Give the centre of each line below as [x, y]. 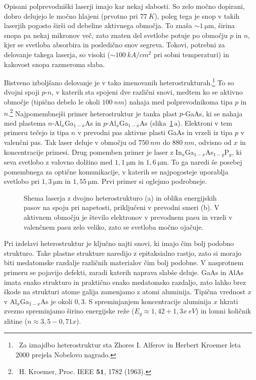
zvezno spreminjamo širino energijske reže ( [69, 311]
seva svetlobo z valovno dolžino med [58, 162]
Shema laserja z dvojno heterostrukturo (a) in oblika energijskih [120, 197]
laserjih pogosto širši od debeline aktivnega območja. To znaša [98, 25]
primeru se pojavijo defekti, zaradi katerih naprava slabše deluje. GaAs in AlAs [124, 272]
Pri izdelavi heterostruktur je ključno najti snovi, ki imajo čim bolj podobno [119, 243]
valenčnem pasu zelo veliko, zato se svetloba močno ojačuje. [114, 226]
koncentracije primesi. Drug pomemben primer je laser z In [93, 152]
